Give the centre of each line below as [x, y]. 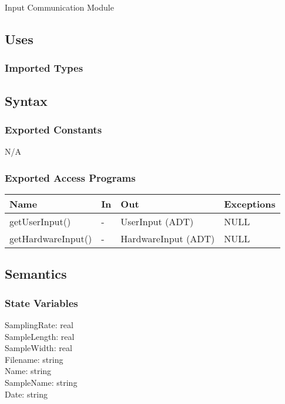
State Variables [41, 303]
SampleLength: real [40, 336]
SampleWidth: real [38, 348]
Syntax [26, 100]
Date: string [26, 394]
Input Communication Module [59, 7]
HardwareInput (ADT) [168, 239]
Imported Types [44, 68]
